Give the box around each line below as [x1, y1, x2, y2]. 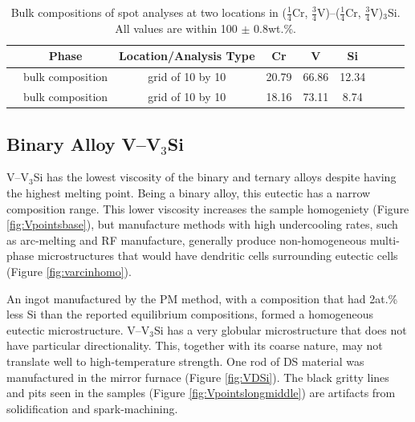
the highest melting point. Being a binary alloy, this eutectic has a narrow [6, 185, 371, 201]
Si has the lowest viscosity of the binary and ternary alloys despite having [33, 168, 397, 185]
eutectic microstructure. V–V [6, 321, 150, 338]
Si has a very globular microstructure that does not [153, 321, 407, 338]
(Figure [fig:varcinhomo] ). [6, 262, 132, 279]
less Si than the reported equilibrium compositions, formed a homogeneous [6, 306, 374, 323]
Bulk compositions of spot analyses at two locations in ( [10, 4, 287, 20]
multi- [369, 231, 400, 248]
